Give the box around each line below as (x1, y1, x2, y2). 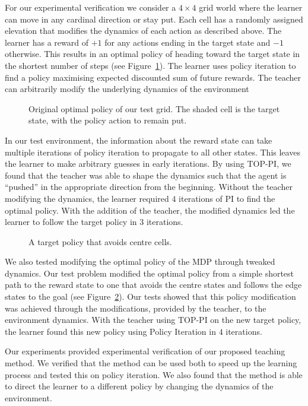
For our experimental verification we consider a (5, 1, 176, 13)
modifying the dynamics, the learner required (5, 192, 169, 204)
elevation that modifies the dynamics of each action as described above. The (5, 24, 282, 37)
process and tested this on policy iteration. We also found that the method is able (5, 368, 303, 380)
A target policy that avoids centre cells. (28, 235, 172, 248)
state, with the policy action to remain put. (28, 114, 187, 126)
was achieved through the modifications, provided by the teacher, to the (5, 302, 266, 314)
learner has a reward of (5, 36, 89, 48)
